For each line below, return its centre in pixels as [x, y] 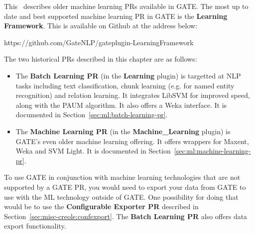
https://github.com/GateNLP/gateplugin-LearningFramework [99, 42]
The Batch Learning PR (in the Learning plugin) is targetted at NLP [128, 75]
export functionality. [35, 226]
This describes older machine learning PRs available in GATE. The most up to [126, 6]
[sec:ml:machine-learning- [212, 151]
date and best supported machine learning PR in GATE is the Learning [116, 16]
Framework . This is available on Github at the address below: [101, 26]
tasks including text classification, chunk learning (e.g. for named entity [125, 85]
